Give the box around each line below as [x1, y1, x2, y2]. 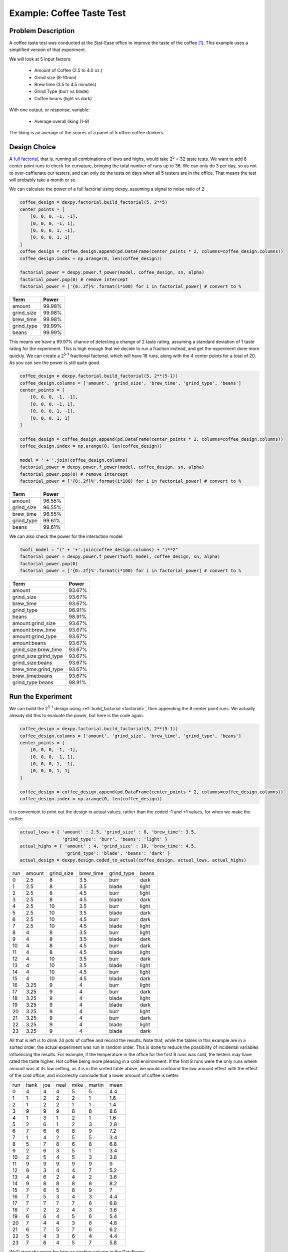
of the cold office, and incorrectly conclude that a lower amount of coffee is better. [9, 1072, 180, 1078]
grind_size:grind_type [12, 653, 63, 660]
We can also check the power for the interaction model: [9, 533, 123, 539]
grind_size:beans [12, 659, 52, 666]
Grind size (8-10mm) [34, 74, 77, 80]
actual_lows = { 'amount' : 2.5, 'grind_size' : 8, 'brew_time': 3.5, [19, 829, 197, 835]
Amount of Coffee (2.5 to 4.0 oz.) [34, 68, 102, 74]
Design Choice [9, 143, 56, 151]
